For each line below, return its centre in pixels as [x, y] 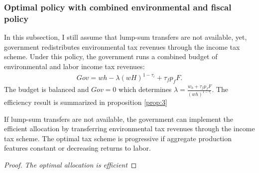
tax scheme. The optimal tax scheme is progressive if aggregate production [118, 138]
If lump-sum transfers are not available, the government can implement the [119, 119]
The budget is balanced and [47, 89]
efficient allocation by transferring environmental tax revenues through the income [129, 129]
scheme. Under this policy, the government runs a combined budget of [111, 56]
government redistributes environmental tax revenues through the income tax [122, 46]
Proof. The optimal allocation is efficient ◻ [70, 164]
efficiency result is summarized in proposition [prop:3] [86, 102]
